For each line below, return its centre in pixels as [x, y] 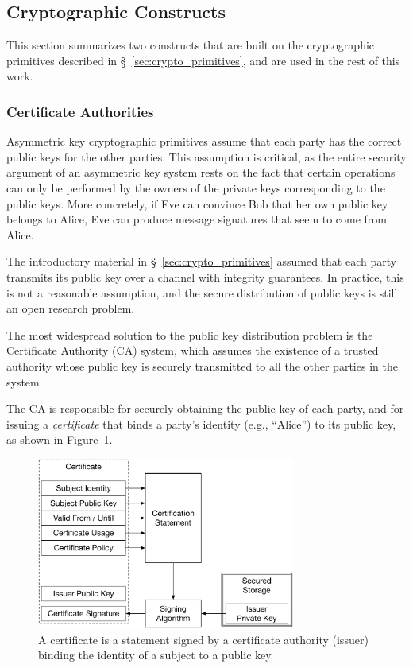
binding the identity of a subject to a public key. [156, 655]
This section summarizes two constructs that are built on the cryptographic [191, 45]
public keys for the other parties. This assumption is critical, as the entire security [206, 156]
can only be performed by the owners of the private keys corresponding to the [196, 187]
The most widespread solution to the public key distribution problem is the [190, 334]
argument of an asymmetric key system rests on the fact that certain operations [201, 172]
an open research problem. [71, 308]
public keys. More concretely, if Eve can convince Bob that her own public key [197, 203]
